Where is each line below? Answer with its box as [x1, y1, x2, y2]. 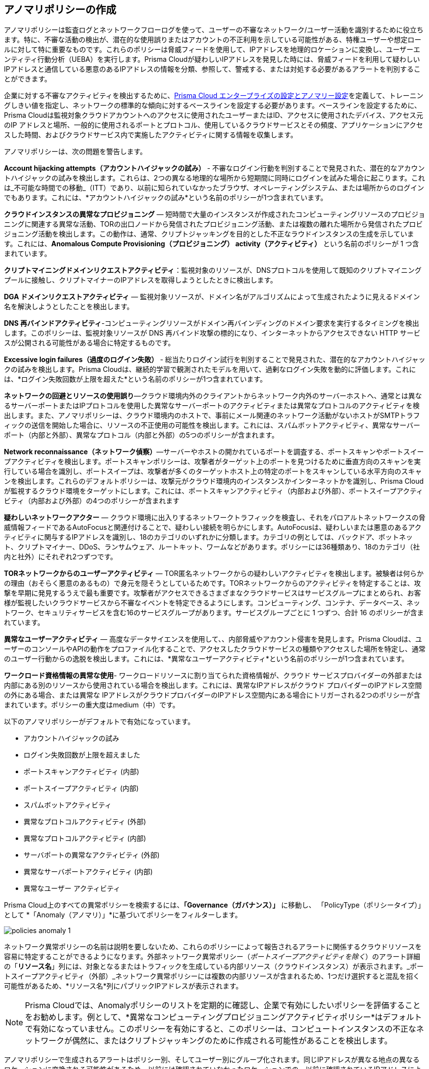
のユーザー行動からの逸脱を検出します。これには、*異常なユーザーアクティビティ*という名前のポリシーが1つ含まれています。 [4, 654, 408, 663]
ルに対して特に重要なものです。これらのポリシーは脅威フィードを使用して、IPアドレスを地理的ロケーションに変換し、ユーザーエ [4, 45, 420, 54]
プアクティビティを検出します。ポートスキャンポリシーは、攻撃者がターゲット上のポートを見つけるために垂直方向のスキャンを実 [4, 457, 421, 466]
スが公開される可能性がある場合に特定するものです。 [4, 339, 175, 347]
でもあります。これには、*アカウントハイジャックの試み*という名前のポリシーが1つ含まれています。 [4, 193, 328, 202]
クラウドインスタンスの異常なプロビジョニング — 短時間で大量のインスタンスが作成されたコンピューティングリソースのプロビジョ [4, 210, 426, 219]
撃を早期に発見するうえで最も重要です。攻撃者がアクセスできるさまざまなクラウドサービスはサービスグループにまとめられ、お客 [4, 589, 421, 598]
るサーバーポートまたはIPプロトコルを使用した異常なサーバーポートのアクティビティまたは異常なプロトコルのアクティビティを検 [4, 401, 420, 410]
